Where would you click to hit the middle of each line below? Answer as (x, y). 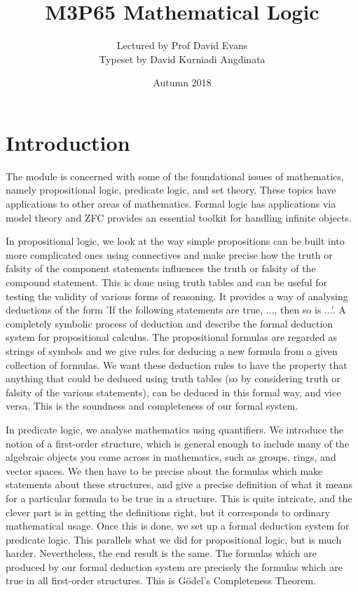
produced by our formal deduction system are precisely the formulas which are (174, 566)
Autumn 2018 (182, 82)
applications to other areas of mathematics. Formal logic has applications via (171, 204)
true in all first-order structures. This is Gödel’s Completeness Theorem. (161, 580)
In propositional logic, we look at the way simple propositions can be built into (175, 241)
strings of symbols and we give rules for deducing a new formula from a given (172, 350)
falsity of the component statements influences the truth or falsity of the (161, 268)
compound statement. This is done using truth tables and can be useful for (167, 282)
